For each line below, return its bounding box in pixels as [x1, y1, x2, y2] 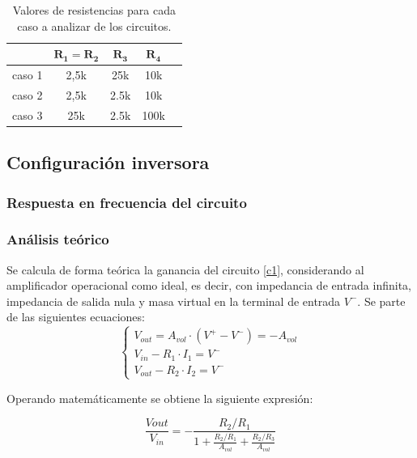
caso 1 [12, 66, 43, 83]
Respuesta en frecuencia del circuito [6, 192, 247, 212]
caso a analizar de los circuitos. [17, 17, 172, 34]
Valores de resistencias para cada [12, 2, 176, 18]
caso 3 [12, 106, 43, 123]
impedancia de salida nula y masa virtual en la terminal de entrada [6, 292, 341, 309]
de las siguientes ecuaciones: [6, 308, 145, 325]
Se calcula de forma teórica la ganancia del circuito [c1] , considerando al [6, 261, 364, 278]
